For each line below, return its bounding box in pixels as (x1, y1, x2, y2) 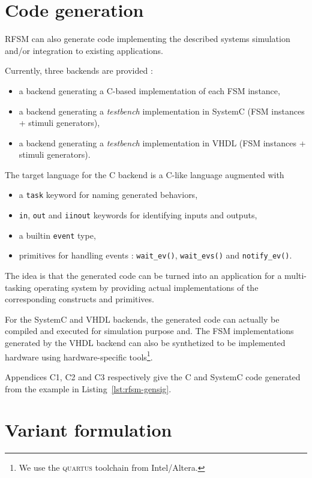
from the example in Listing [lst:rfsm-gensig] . (5, 382, 172, 395)
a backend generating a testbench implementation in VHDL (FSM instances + (19, 136, 306, 149)
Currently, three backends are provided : (5, 64, 153, 77)
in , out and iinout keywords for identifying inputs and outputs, (19, 209, 257, 221)
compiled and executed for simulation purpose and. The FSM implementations (5, 324, 294, 337)
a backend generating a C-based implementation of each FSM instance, (19, 84, 280, 97)
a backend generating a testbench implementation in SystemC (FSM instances (19, 104, 305, 117)
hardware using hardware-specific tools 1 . (5, 348, 153, 363)
